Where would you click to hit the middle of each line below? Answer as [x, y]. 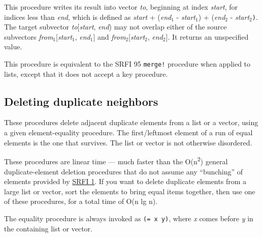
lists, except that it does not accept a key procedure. [86, 73]
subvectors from [29, 36]
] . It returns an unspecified [207, 36]
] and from [109, 36]
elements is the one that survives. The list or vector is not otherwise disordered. [128, 142]
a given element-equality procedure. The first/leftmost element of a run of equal [128, 132]
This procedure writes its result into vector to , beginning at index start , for [121, 7]
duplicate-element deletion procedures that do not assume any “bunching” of [124, 171]
